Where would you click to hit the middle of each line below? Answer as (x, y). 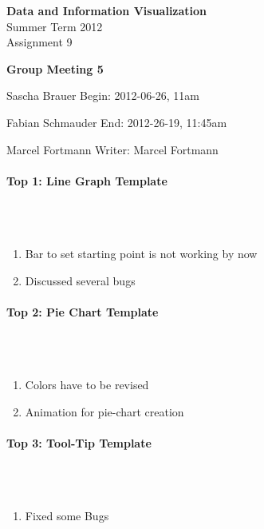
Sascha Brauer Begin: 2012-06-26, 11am (103, 95)
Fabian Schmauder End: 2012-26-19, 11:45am (117, 122)
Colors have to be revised (87, 385)
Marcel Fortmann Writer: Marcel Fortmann (112, 149)
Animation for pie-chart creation (104, 411)
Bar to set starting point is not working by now (141, 254)
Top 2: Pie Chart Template (83, 311)
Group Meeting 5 (55, 68)
